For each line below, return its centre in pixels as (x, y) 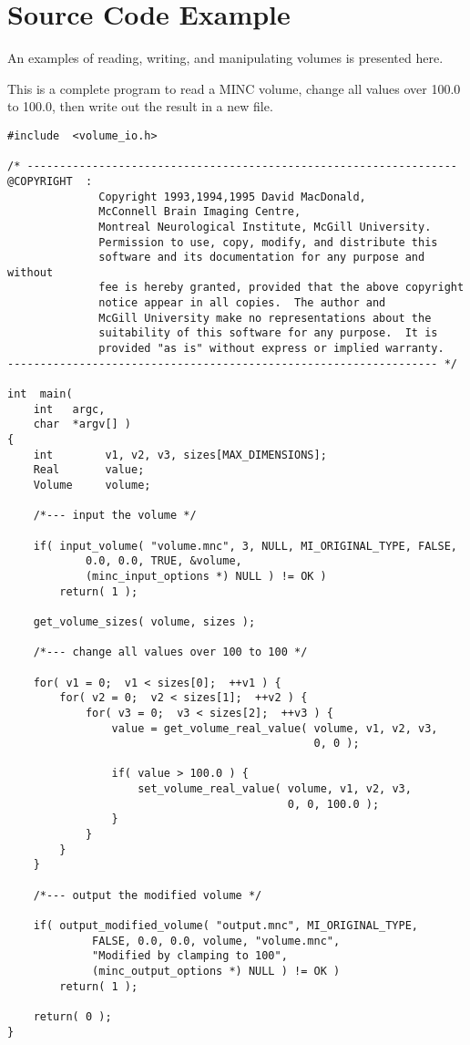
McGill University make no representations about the (265, 318)
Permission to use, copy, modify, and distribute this (268, 242)
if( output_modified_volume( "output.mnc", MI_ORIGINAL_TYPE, (226, 926)
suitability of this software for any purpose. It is (268, 333)
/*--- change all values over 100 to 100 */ (170, 652)
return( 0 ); (72, 1016)
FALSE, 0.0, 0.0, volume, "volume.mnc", (216, 941)
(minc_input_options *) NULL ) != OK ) (206, 576)
